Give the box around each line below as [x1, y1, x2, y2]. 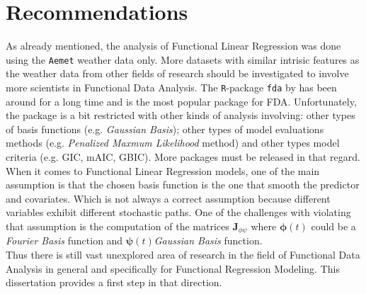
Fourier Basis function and [6, 233, 123, 248]
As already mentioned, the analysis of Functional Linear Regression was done [6, 38, 341, 53]
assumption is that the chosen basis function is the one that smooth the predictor [6, 177, 360, 192]
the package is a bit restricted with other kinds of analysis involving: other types [6, 108, 355, 123]
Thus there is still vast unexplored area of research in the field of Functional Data [6, 247, 360, 262]
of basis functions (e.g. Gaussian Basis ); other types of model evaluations [6, 121, 324, 136]
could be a [311, 218, 356, 233]
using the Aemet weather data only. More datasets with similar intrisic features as [6, 52, 360, 67]
